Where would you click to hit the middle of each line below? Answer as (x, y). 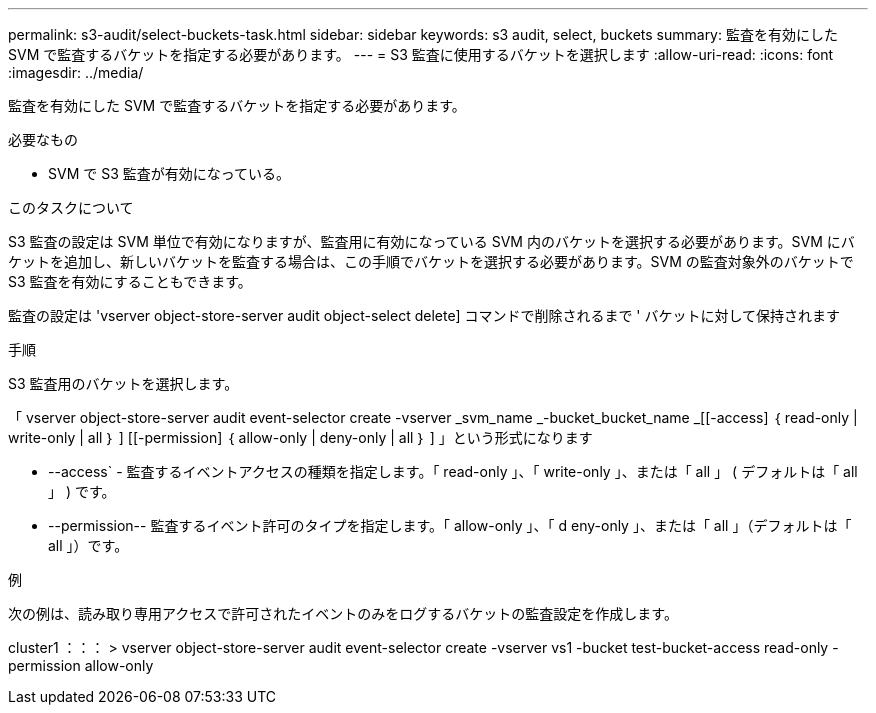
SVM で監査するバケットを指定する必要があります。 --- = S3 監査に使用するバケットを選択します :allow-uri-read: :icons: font (421, 54)
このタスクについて (71, 207)
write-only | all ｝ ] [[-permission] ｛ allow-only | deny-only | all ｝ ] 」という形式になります (300, 437)
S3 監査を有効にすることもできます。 (130, 281)
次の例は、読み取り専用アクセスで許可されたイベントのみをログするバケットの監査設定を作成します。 (343, 613)
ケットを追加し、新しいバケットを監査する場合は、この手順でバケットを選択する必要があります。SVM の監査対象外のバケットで (431, 261)
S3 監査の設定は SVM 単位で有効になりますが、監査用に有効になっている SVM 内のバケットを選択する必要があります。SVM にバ (431, 241)
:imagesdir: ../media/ (76, 72)
